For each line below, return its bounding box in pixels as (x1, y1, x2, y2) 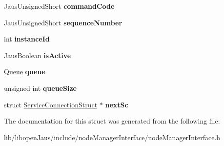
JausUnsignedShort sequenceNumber (4, 17, 122, 27)
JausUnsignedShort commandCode (4, 1, 115, 11)
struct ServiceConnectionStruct (4, 99, 98, 109)
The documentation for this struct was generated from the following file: (4, 116, 220, 126)
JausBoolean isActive (4, 50, 71, 60)
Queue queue (4, 66, 45, 77)
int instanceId (4, 34, 50, 44)
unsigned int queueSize (4, 83, 77, 93)
